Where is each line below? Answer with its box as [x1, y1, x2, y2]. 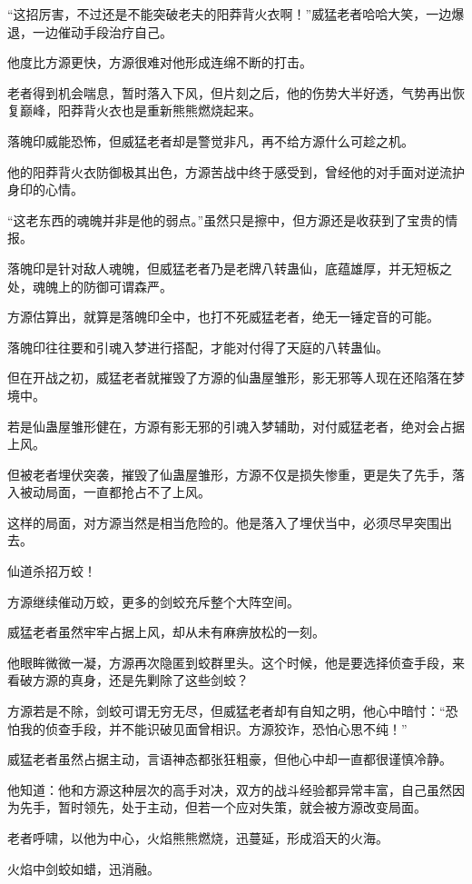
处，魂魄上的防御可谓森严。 [7, 276, 172, 295]
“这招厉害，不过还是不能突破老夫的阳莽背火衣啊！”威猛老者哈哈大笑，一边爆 [7, 5, 465, 23]
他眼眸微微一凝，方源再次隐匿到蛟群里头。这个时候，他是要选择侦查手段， [7, 652, 452, 671]
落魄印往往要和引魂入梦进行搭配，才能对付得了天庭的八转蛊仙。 [7, 337, 388, 356]
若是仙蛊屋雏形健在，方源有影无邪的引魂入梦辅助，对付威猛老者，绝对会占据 [7, 416, 465, 435]
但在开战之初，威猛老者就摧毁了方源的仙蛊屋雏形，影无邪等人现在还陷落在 [7, 368, 452, 387]
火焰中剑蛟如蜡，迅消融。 [7, 859, 160, 878]
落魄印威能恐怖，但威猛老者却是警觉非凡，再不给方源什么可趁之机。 [7, 131, 414, 150]
